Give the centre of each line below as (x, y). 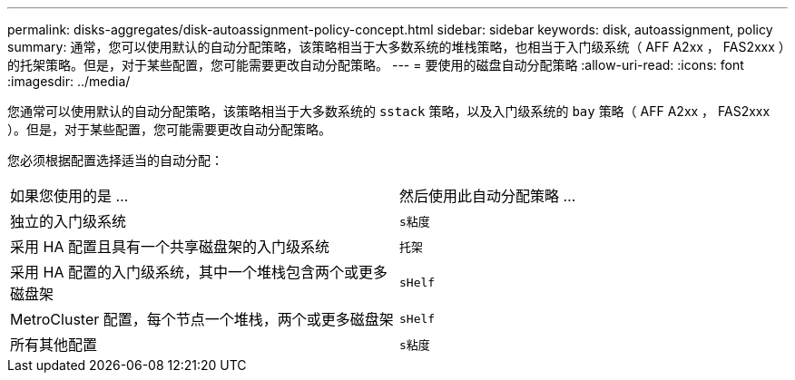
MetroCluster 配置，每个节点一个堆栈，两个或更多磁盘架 (202, 319)
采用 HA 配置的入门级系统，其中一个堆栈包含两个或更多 (199, 272)
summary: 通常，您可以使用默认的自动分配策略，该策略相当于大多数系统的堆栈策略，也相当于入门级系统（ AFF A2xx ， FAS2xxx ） (396, 47)
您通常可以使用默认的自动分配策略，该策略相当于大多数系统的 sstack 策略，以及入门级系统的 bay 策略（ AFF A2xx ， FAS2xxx (389, 111)
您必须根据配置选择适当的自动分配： (115, 160)
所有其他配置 (54, 345)
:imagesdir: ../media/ (69, 81)
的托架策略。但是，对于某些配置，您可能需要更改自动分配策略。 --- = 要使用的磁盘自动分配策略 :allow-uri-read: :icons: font (376, 65)
